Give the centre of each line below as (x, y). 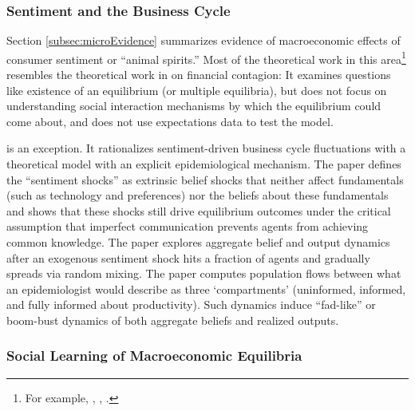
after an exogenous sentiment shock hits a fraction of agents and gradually (188, 257)
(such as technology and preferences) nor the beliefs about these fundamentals (198, 195)
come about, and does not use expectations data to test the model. (170, 121)
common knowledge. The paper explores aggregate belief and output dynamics (198, 242)
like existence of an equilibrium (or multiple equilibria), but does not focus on (197, 90)
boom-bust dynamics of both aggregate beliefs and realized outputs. (173, 320)
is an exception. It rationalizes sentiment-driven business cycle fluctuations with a (206, 148)
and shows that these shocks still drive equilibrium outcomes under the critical (199, 210)
